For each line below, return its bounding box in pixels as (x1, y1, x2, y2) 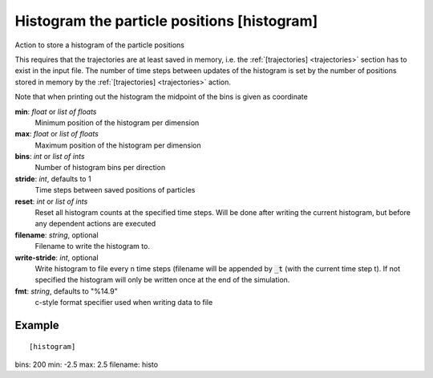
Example (14, 318, 59, 332)
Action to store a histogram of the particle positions (14, 40, 184, 50)
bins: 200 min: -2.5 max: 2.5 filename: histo (14, 360, 159, 369)
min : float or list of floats (14, 107, 97, 116)
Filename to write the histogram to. (34, 242, 150, 251)
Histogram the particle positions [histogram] (14, 12, 318, 30)
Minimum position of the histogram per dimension (34, 117, 200, 128)
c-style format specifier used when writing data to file (34, 298, 213, 307)
